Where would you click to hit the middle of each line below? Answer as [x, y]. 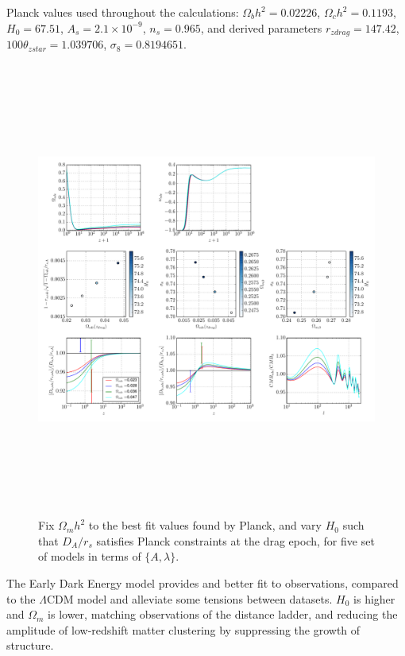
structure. [30, 645]
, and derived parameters [261, 27]
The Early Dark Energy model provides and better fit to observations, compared [202, 582]
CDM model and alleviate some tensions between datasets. [189, 598]
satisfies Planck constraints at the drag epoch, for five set [235, 540]
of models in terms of [90, 556]
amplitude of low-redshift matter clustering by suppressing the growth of [183, 629]
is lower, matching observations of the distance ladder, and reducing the [223, 614]
